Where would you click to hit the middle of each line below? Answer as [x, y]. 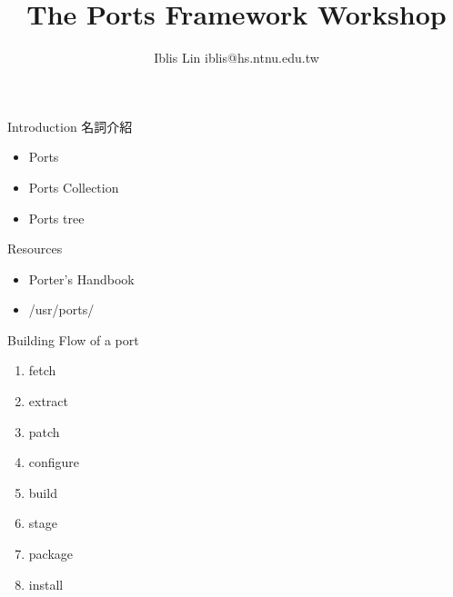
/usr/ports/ [61, 309]
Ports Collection [74, 187]
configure [54, 462]
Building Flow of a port [73, 339]
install [46, 584]
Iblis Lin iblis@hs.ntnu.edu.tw [237, 58]
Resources [35, 249]
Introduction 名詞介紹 [70, 126]
